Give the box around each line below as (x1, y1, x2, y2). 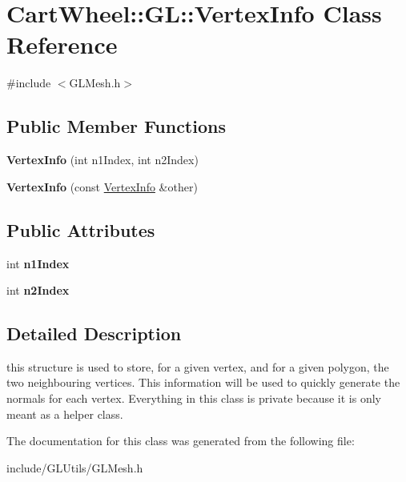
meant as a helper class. (6, 405, 123, 422)
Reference (6, 28, 118, 61)
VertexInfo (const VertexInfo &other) (6, 178, 198, 195)
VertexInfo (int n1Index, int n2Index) (6, 151, 199, 168)
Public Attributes (6, 217, 155, 242)
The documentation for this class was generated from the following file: (6, 432, 355, 449)
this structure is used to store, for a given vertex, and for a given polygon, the (6, 358, 389, 375)
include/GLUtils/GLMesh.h (6, 459, 143, 476)
